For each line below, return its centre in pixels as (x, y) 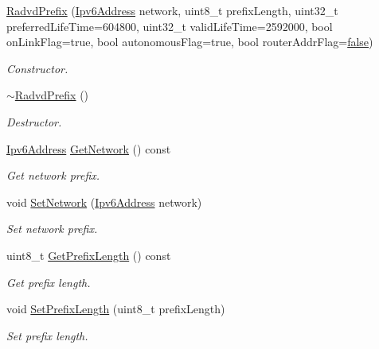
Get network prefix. (53, 175)
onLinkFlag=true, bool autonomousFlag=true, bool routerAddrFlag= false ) (190, 42)
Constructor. (37, 68)
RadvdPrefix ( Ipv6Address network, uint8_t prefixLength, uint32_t (172, 10)
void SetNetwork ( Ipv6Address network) (104, 202)
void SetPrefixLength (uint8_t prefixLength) (116, 309)
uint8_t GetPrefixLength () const (89, 255)
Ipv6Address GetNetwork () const (89, 148)
